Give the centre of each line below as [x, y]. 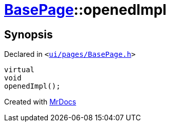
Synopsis [29, 34]
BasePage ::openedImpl [86, 10]
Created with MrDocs [40, 102]
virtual [20, 70]
